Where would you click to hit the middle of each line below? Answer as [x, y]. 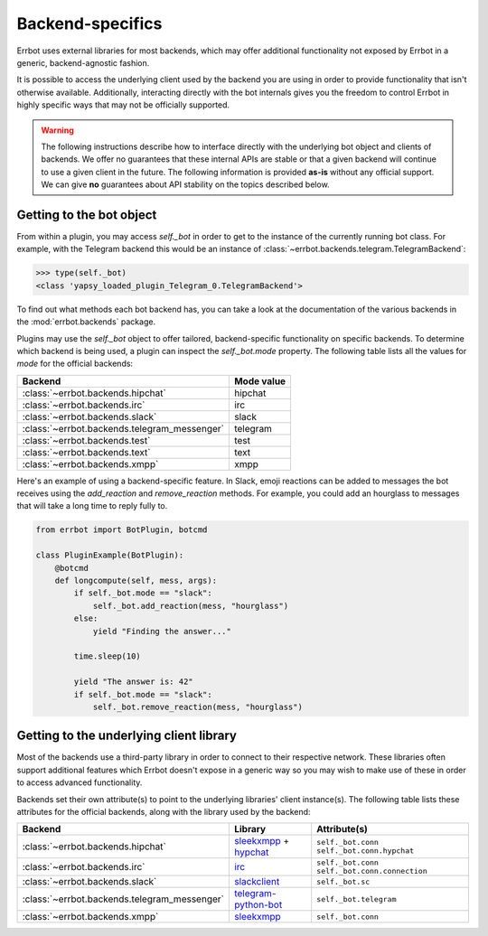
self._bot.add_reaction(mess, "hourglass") [191, 606]
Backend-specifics [89, 23]
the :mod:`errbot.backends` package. [86, 322]
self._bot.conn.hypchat [366, 851]
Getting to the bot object [87, 215]
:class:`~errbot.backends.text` [86, 452]
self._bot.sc [343, 881]
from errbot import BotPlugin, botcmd [122, 530]
